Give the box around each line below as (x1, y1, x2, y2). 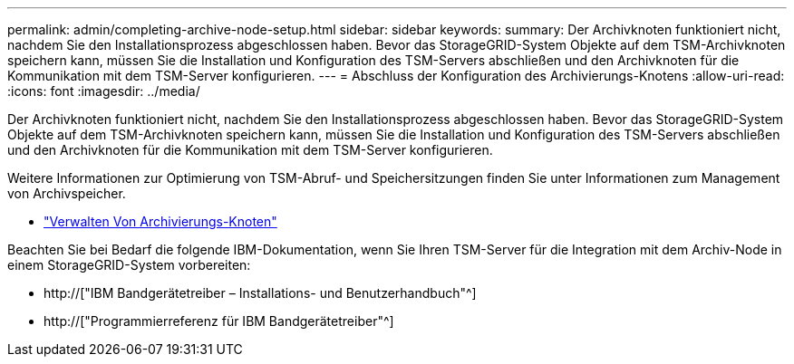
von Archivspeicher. (7, 186, 126, 201)
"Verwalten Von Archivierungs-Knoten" (44, 214, 277, 229)
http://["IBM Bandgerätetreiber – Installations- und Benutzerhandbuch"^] (44, 285, 477, 301)
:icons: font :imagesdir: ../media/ (7, 83, 200, 99)
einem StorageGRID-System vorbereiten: (7, 257, 251, 273)
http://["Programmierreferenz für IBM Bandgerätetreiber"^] (44, 313, 394, 329)
